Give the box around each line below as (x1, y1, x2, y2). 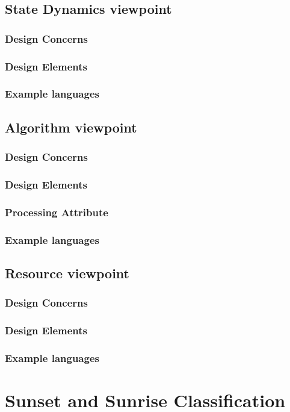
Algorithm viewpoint (5, 117, 137, 136)
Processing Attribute (5, 204, 108, 219)
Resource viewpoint (5, 263, 129, 282)
